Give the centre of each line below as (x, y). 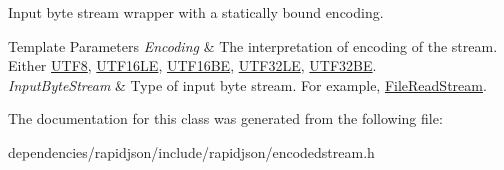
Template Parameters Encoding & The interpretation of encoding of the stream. (253, 45)
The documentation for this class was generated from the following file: (225, 118)
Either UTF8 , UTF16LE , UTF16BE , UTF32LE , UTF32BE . (192, 65)
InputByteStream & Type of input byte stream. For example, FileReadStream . (247, 84)
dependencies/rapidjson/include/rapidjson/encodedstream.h (191, 151)
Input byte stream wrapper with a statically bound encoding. (196, 12)
